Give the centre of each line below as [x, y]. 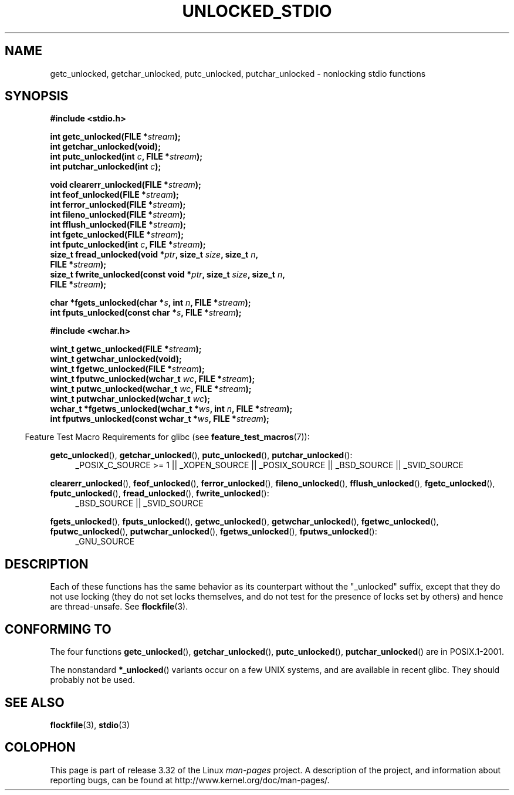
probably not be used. [93, 680]
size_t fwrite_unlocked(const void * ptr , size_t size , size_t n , [168, 275]
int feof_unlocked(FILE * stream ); [114, 195]
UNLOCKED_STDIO [257, 11]
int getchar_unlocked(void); [105, 147]
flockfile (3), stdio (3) [90, 725]
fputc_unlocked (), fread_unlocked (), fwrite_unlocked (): [160, 493]
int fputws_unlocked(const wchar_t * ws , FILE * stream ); [160, 419]
